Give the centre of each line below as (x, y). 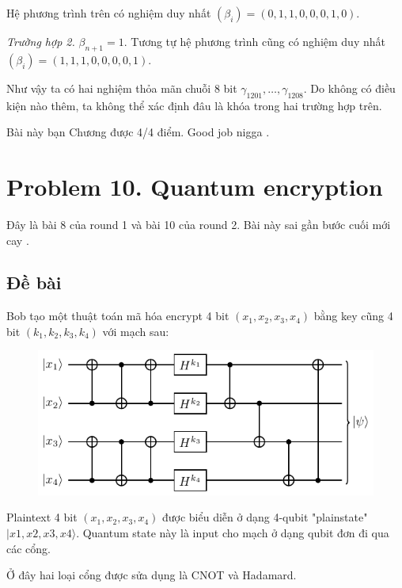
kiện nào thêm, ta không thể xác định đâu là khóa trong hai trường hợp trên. (194, 105)
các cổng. (28, 548)
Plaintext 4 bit (42, 517)
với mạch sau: (136, 331)
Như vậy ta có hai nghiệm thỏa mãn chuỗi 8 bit (122, 88)
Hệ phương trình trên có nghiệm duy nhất (109, 13)
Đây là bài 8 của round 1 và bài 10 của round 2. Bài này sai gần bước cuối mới (199, 224)
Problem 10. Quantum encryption (195, 186)
